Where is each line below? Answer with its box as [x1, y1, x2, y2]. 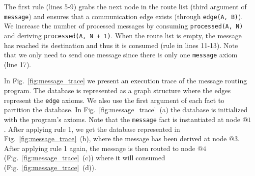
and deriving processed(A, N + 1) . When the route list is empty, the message [4, 30, 242, 40]
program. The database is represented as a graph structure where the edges [4, 85, 231, 95]
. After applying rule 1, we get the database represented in [4, 124, 180, 134]
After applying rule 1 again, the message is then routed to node [4, 143, 196, 153]
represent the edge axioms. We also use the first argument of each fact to [4, 95, 225, 105]
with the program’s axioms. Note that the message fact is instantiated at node [4, 114, 241, 124]
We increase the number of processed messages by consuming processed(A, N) [4, 21, 243, 31]
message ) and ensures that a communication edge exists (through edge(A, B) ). [4, 11, 243, 21]
